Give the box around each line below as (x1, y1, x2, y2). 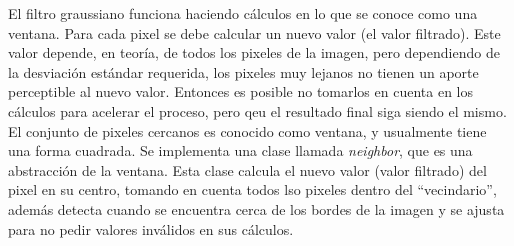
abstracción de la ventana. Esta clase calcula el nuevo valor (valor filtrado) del (8, 159, 487, 180)
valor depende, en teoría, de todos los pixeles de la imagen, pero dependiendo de (8, 42, 500, 63)
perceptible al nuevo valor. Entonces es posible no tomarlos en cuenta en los (8, 81, 473, 102)
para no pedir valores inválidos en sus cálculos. (8, 218, 294, 239)
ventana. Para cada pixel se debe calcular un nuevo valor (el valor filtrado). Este (8, 22, 501, 43)
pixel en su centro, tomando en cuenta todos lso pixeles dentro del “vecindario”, (8, 179, 497, 200)
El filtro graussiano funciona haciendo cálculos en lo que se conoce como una (8, 3, 478, 23)
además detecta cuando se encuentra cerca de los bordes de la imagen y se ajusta (8, 198, 505, 219)
